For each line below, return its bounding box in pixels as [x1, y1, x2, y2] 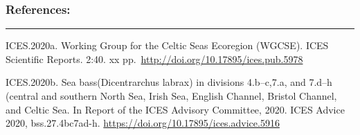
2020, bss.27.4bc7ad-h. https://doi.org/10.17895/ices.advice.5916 [6, 116, 280, 130]
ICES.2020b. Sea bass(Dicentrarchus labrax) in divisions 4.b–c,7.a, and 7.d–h [6, 75, 332, 89]
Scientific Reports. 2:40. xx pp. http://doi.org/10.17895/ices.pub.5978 [6, 51, 303, 66]
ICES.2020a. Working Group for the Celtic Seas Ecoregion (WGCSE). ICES [6, 38, 329, 53]
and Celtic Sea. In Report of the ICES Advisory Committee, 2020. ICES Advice [6, 102, 345, 116]
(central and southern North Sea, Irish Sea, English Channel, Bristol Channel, [6, 89, 337, 102]
